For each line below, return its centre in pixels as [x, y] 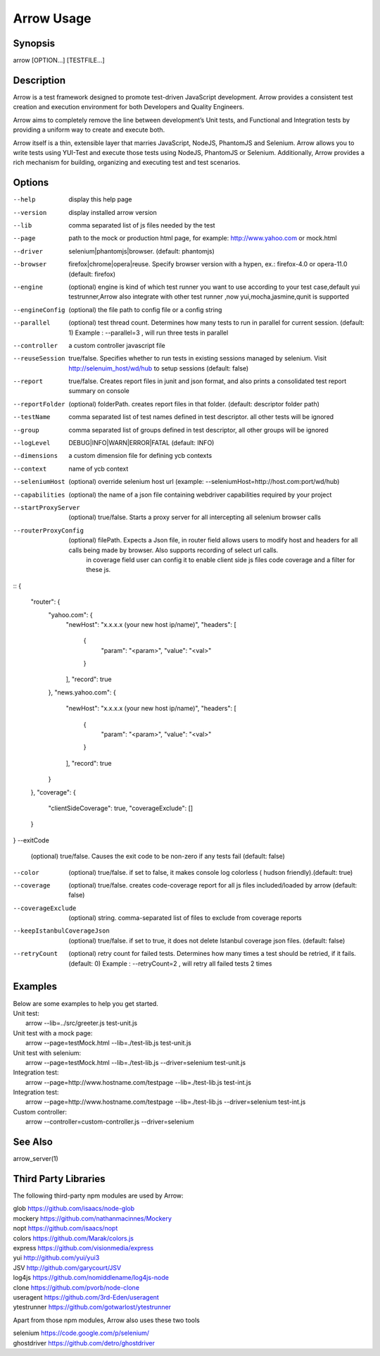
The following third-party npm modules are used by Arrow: [98, 1196]
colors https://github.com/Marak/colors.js [73, 1238]
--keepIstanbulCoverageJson [62, 931]
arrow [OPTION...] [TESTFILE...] [59, 61]
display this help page [101, 199]
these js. [99, 570]
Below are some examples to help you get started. [85, 1003]
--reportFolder [39, 404]
